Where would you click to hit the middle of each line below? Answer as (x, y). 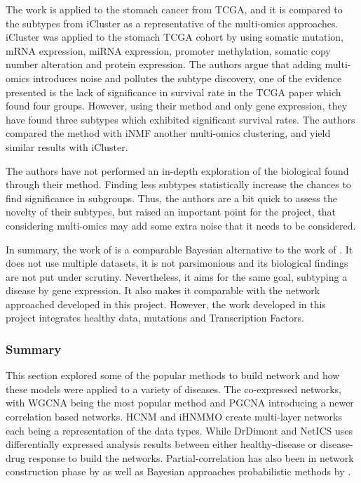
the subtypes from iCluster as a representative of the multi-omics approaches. (172, 23)
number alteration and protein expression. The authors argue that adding (164, 64)
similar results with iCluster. (67, 146)
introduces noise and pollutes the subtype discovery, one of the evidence (187, 78)
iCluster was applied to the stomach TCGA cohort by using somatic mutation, (175, 37)
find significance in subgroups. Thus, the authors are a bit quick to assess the (171, 198)
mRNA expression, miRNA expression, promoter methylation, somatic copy (168, 50)
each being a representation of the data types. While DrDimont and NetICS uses (179, 430)
